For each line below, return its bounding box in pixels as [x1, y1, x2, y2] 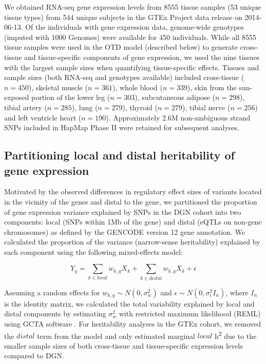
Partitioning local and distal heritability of [4, 147, 235, 163]
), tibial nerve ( [182, 102, 231, 112]
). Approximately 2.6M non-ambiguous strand [106, 112, 251, 123]
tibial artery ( [4, 102, 47, 112]
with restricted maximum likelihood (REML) [119, 308, 261, 319]
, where [225, 287, 249, 297]
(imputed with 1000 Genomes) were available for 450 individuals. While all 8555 [4, 31, 257, 42]
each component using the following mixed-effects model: [4, 246, 183, 257]
